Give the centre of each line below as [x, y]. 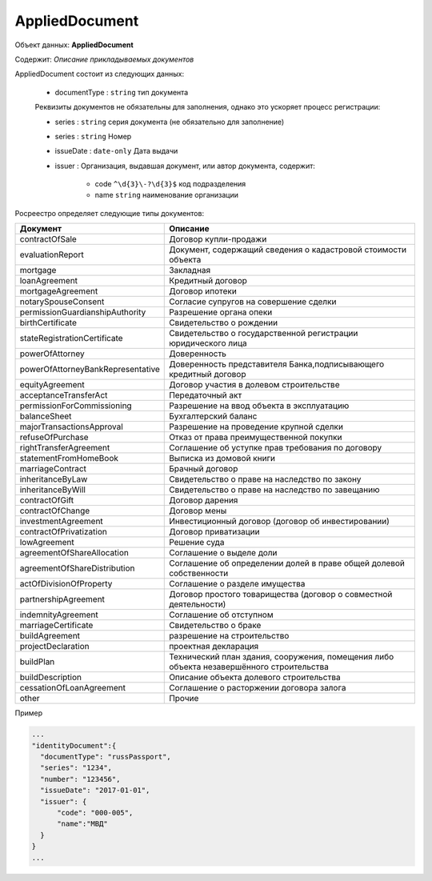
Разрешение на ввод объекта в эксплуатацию [259, 406]
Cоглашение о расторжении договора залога [258, 688]
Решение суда [197, 543]
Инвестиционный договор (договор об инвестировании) [279, 522]
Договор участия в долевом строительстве [254, 385]
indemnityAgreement [59, 615]
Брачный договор [204, 469]
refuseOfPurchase [54, 438]
